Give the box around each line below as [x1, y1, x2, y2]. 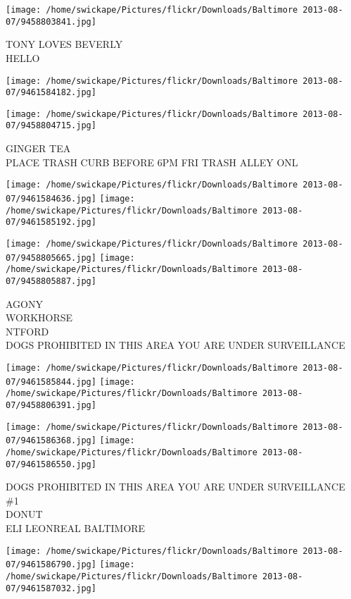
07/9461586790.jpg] [6, 560, 96, 570]
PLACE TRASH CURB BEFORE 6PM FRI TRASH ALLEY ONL [6, 154, 298, 169]
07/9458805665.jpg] [6, 252, 96, 263]
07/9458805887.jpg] [6, 276, 96, 286]
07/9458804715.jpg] [6, 121, 96, 131]
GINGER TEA [6, 141, 71, 156]
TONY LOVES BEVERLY [6, 37, 123, 51]
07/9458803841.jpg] [6, 16, 96, 27]
